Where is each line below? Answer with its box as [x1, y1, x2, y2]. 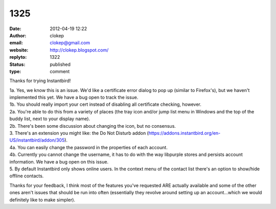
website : [9, 47, 29, 53]
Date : [9, 26, 21, 32]
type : [9, 68, 21, 74]
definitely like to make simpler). [9, 197, 76, 203]
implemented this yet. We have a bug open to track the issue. [9, 95, 139, 101]
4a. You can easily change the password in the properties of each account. [9, 144, 168, 150]
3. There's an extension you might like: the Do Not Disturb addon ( [9, 130, 149, 136]
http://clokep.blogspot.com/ [50, 47, 109, 53]
